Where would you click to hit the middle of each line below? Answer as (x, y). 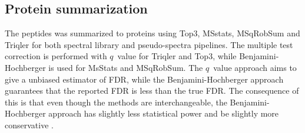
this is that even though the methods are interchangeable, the (116, 102)
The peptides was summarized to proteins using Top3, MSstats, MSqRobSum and (152, 33)
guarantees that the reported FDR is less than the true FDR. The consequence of (152, 91)
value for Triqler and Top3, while (177, 56)
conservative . (29, 125)
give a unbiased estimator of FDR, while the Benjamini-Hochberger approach (144, 79)
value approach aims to (255, 67)
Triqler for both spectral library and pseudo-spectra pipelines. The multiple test (149, 44)
